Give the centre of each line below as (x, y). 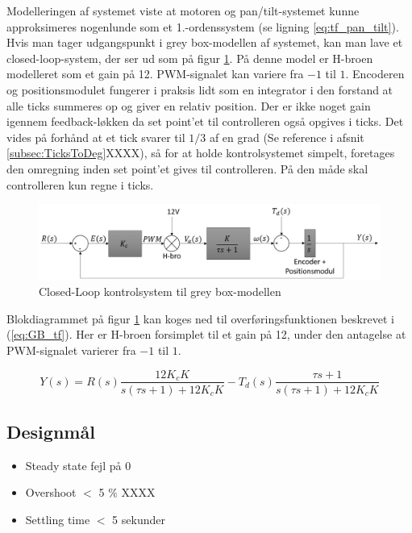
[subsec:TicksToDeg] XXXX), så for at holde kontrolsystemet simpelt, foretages (201, 153)
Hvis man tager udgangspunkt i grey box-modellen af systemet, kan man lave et (205, 42)
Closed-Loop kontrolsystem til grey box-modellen (160, 291)
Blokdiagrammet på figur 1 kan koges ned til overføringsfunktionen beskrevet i (200, 318)
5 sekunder (139, 519)
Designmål (51, 431)
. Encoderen (375, 74)
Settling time (58, 519)
